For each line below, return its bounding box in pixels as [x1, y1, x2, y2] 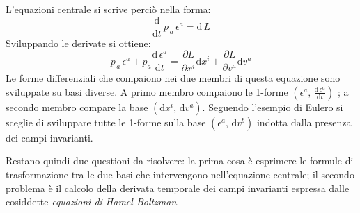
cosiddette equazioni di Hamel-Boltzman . [6, 194, 180, 209]
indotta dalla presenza [256, 114, 352, 129]
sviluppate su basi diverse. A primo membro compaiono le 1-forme [6, 84, 288, 99]
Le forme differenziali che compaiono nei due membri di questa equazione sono [6, 71, 341, 85]
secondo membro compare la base [6, 99, 148, 114]
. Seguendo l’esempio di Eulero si [202, 99, 343, 114]
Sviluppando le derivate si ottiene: [6, 35, 151, 50]
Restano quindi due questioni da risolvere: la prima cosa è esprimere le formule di [6, 153, 354, 168]
